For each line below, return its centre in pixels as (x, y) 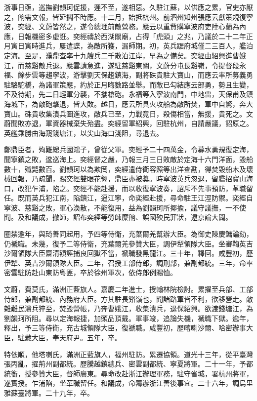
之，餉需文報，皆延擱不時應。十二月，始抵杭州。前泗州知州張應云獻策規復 (125, 17)
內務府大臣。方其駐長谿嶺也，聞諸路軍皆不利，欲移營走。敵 (156, 299)
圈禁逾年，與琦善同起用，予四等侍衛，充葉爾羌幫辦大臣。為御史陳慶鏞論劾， (128, 234)
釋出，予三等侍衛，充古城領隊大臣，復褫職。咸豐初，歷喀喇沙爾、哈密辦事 (125, 328)
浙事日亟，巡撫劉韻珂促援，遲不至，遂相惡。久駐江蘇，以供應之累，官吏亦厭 (128, 7)
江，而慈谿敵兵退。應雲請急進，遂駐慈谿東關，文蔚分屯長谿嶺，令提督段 (122, 65)
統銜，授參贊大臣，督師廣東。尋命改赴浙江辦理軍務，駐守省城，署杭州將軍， (128, 373)
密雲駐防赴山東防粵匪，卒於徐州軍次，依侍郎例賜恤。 (90, 272)
